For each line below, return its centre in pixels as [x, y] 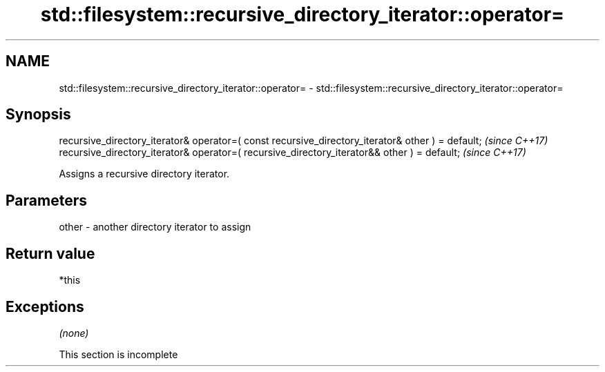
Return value [50, 253]
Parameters [46, 200]
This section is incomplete [118, 354]
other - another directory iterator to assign [155, 227]
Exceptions [45, 306]
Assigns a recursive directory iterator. [144, 174]
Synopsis [38, 115]
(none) [74, 333]
